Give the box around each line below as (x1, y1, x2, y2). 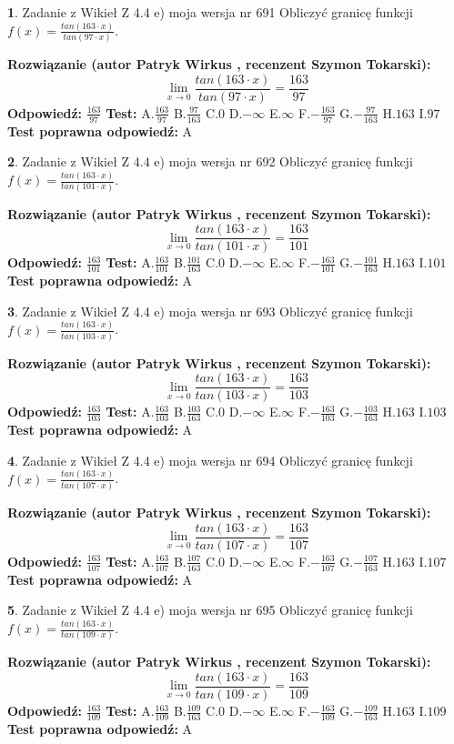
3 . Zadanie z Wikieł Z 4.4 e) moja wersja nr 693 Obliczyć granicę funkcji (7, 301, 413, 320)
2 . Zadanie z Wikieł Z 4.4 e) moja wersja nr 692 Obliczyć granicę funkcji (7, 152, 413, 171)
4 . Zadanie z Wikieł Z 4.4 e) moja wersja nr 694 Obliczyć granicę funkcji (7, 450, 413, 469)
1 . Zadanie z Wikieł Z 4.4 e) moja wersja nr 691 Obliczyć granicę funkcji (7, 3, 413, 21)
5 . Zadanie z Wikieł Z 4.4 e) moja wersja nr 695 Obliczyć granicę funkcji (7, 600, 413, 619)
